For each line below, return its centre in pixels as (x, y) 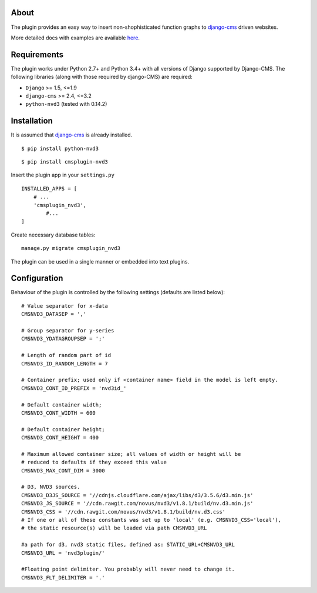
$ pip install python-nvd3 (60, 148)
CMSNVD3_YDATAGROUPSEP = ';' (63, 339)
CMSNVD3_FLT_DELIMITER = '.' (63, 577)
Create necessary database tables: (53, 235)
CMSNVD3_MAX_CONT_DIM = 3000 (63, 470)
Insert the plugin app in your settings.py (63, 175)
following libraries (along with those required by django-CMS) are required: (102, 77)
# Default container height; (63, 429)
